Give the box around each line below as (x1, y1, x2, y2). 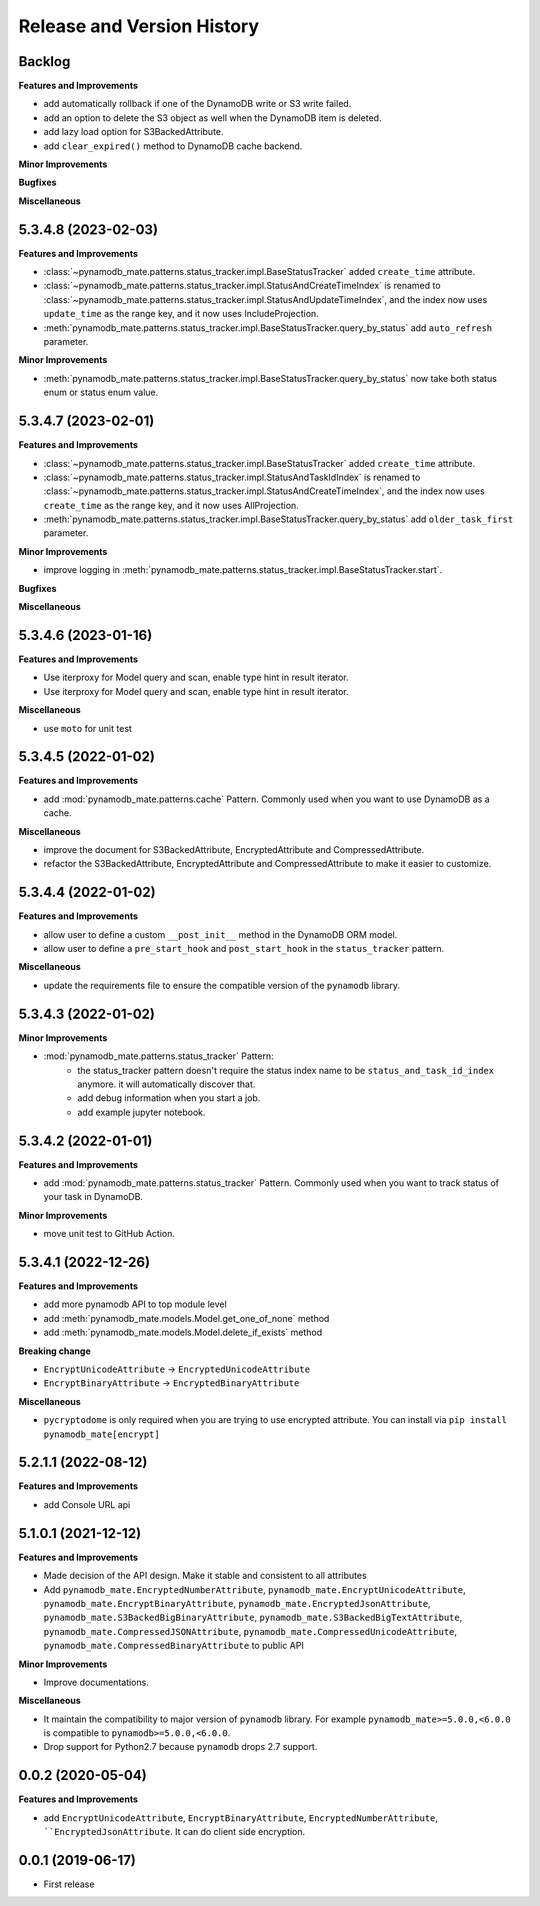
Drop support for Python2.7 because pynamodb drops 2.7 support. (43, 1741, 318, 1753)
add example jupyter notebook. (77, 1106, 206, 1118)
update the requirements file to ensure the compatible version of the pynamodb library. (43, 979, 400, 991)
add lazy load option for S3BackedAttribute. (43, 126, 224, 138)
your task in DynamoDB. (43, 1191, 144, 1203)
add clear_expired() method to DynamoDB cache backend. (43, 140, 303, 152)
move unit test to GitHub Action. (43, 1228, 175, 1240)
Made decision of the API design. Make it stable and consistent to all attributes (43, 1570, 367, 1582)
